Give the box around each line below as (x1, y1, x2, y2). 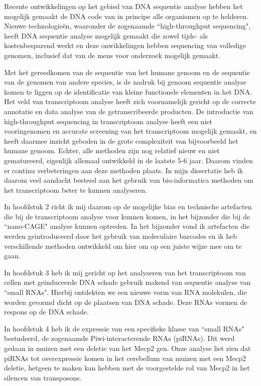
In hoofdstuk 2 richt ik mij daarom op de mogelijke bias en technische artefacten (4, 201, 252, 212)
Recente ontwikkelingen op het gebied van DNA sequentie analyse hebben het (4, 1, 243, 11)
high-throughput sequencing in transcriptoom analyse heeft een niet (4, 116, 212, 126)
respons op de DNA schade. (4, 306, 89, 317)
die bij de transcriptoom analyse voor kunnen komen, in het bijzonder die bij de (4, 211, 250, 221)
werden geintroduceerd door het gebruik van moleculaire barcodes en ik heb (4, 231, 237, 241)
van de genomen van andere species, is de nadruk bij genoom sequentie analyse (4, 77, 247, 87)
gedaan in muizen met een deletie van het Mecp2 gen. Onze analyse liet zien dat (4, 343, 251, 353)
